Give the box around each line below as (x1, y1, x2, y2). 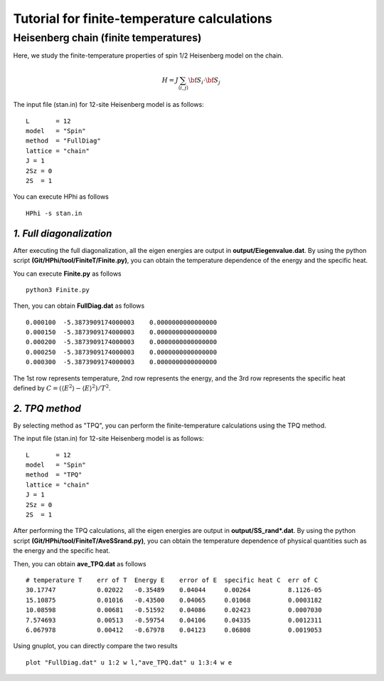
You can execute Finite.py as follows (13, 269, 122, 278)
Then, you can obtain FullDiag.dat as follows (13, 301, 145, 310)
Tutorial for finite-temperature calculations (13, 11, 273, 26)
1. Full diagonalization (13, 227, 112, 239)
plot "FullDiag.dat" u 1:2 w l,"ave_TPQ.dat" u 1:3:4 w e (26, 658, 233, 666)
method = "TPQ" (26, 471, 82, 479)
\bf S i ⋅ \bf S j (188, 76, 220, 85)
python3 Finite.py (26, 286, 90, 293)
